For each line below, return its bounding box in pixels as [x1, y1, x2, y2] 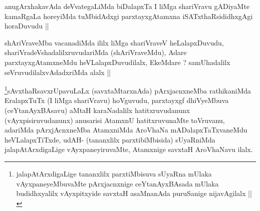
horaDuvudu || [4, 20, 49, 31]
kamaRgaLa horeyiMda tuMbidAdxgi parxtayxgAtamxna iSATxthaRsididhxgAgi [4, 10, 253, 21]
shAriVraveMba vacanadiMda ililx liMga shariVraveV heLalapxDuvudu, [4, 37, 224, 47]
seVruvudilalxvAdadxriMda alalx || [4, 66, 111, 77]
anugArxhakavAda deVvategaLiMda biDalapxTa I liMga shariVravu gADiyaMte [4, 1, 250, 11]
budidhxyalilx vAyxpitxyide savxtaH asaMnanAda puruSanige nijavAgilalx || [16, 188, 252, 198]
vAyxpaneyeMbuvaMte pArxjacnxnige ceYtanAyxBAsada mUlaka [16, 178, 219, 188]
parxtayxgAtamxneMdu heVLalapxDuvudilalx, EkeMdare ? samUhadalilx [4, 56, 231, 67]
